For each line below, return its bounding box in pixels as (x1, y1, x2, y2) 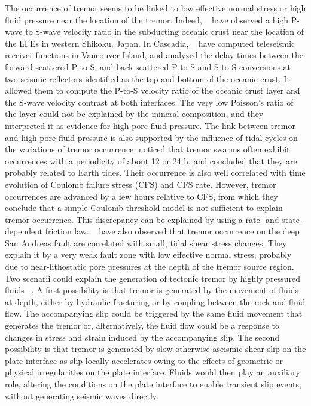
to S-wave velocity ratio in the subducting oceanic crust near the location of (25, 25, 304, 38)
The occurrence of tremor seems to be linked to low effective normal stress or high (5, 2, 306, 14)
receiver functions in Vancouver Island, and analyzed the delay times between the (5, 49, 303, 61)
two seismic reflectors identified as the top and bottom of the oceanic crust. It (5, 72, 290, 85)
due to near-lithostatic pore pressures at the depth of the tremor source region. (5, 260, 294, 273)
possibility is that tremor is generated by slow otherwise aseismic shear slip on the (5, 342, 306, 355)
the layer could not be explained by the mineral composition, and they (5, 107, 264, 120)
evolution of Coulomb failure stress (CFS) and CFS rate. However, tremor (5, 178, 276, 190)
